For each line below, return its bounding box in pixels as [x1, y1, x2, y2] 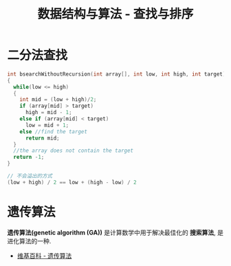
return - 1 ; [13, 154, 45, 161]
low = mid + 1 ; [25, 122, 69, 129]
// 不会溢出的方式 [7, 173, 53, 179]
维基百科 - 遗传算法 [16, 252, 72, 260]
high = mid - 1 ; [25, 109, 72, 116]
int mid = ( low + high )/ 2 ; [19, 96, 97, 103]
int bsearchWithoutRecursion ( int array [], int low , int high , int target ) [7, 70, 226, 78]
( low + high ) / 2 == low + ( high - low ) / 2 [7, 179, 137, 186]
